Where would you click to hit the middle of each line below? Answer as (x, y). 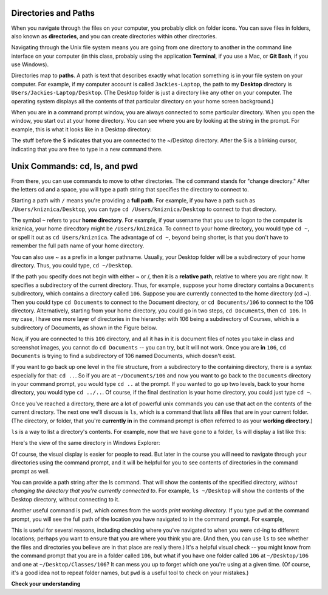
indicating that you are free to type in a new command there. (87, 149)
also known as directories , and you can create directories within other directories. (114, 36)
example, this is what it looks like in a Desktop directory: (81, 129)
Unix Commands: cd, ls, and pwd (75, 166)
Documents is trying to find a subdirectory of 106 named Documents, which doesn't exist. (124, 356)
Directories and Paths (53, 13)
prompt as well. (30, 471)
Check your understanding (46, 584)
